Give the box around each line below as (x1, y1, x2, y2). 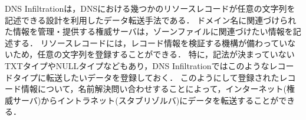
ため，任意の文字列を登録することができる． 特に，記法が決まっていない (12, 48, 295, 60)
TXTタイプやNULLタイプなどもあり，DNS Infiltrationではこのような (5, 59, 269, 71)
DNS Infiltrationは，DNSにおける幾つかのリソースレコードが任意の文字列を (5, 2, 295, 14)
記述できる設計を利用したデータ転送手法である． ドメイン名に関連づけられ (5, 13, 297, 26)
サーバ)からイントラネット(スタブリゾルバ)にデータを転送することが (12, 94, 279, 106)
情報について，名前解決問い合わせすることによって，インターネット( (21, 83, 287, 95)
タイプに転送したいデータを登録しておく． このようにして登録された (12, 71, 279, 83)
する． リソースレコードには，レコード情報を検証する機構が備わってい (12, 36, 288, 49)
